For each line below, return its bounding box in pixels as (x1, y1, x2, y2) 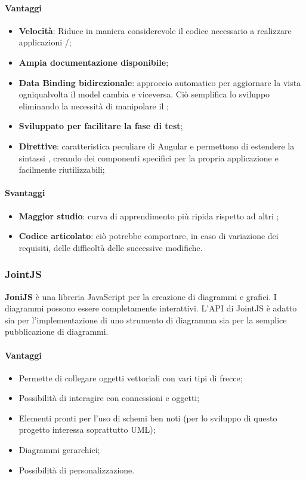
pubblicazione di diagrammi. (5, 325, 109, 338)
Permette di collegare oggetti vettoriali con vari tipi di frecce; (18, 371, 243, 384)
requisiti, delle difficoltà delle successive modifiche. (18, 241, 203, 253)
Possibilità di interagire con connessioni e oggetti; (18, 392, 200, 404)
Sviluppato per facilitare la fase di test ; (18, 120, 183, 132)
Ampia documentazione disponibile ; (18, 56, 169, 68)
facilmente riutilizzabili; (18, 163, 105, 176)
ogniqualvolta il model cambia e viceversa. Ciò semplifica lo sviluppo (18, 88, 270, 100)
